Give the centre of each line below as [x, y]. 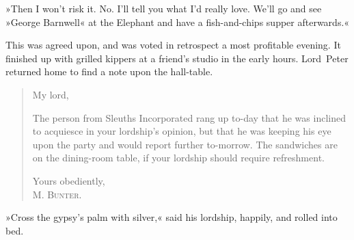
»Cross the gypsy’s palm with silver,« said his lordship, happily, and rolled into [172, 217]
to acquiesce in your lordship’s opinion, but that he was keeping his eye [182, 131]
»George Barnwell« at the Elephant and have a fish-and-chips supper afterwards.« [178, 22]
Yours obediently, [69, 180]
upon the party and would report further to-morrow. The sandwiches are [185, 144]
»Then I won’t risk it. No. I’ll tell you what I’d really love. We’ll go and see [164, 8]
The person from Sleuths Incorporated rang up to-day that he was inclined [189, 117]
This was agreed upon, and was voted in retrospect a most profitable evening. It [173, 45]
